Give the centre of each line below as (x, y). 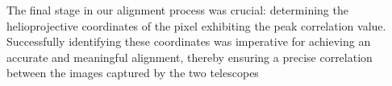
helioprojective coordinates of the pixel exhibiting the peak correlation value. (196, 25)
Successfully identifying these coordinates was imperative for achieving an (189, 41)
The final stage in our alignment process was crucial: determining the (177, 10)
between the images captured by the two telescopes (133, 73)
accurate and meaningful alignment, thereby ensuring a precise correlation (190, 57)
